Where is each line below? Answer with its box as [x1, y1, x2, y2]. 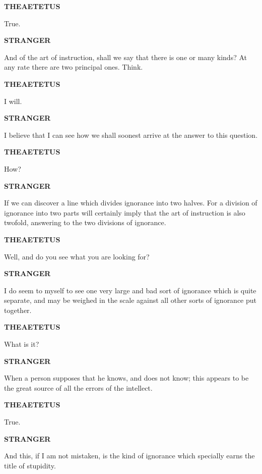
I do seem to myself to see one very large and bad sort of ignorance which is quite [4, 285, 256, 295]
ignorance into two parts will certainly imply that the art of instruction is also [4, 207, 245, 218]
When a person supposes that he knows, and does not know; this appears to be [4, 373, 249, 383]
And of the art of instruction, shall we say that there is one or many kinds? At [4, 51, 247, 62]
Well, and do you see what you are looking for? [4, 251, 150, 261]
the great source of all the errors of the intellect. [4, 382, 153, 393]
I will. [4, 95, 22, 106]
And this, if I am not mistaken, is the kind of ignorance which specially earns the [4, 450, 255, 461]
